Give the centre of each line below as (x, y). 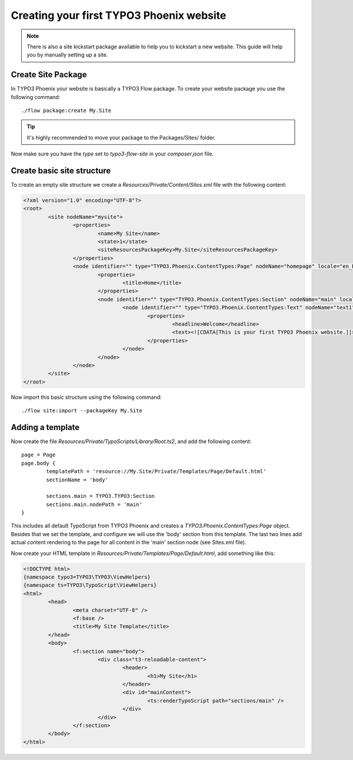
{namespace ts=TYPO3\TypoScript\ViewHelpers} (90, 585)
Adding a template (45, 427)
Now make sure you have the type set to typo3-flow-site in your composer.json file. (112, 154)
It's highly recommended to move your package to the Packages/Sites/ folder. (121, 137)
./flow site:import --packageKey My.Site (82, 411)
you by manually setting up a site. (67, 55)
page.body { (39, 463)
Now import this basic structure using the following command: (86, 397)
